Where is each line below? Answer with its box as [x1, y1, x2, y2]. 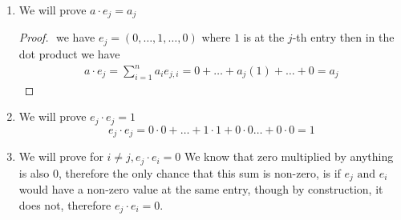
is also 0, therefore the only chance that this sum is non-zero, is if [18, 164, 341, 181]
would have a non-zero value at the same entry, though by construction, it [18, 181, 383, 198]
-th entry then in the [292, 29, 395, 46]
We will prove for [18, 148, 103, 165]
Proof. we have [18, 29, 95, 46]
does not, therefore [18, 196, 111, 213]
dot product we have [18, 45, 120, 62]
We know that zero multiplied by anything [184, 148, 394, 165]
